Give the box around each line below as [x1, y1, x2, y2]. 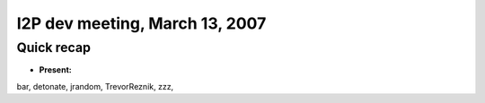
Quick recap [16, 39, 92, 56]
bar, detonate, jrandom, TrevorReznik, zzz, [16, 81, 174, 91]
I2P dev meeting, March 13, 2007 [16, 13, 267, 33]
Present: [39, 64, 72, 75]
